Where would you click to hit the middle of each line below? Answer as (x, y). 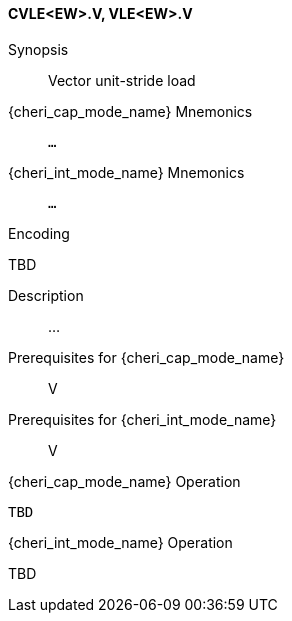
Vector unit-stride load (122, 80)
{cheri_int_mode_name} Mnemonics (126, 172)
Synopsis (38, 49)
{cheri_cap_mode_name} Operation (124, 481)
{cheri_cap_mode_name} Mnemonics (130, 111)
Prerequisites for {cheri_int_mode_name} (142, 419)
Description (46, 295)
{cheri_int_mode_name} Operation (120, 542)
